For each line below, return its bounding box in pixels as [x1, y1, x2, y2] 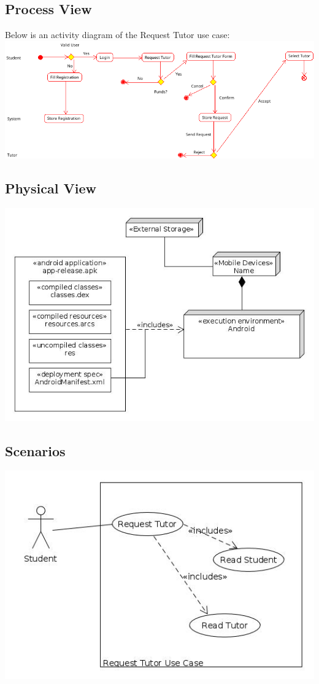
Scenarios [5, 441, 66, 460]
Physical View [5, 179, 96, 198]
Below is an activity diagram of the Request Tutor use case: [5, 28, 230, 41]
